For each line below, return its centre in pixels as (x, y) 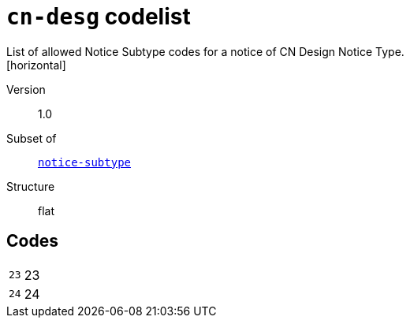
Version (26, 89)
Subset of (32, 138)
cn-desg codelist (99, 17)
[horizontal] (36, 65)
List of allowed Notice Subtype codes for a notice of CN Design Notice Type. (205, 51)
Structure (31, 186)
